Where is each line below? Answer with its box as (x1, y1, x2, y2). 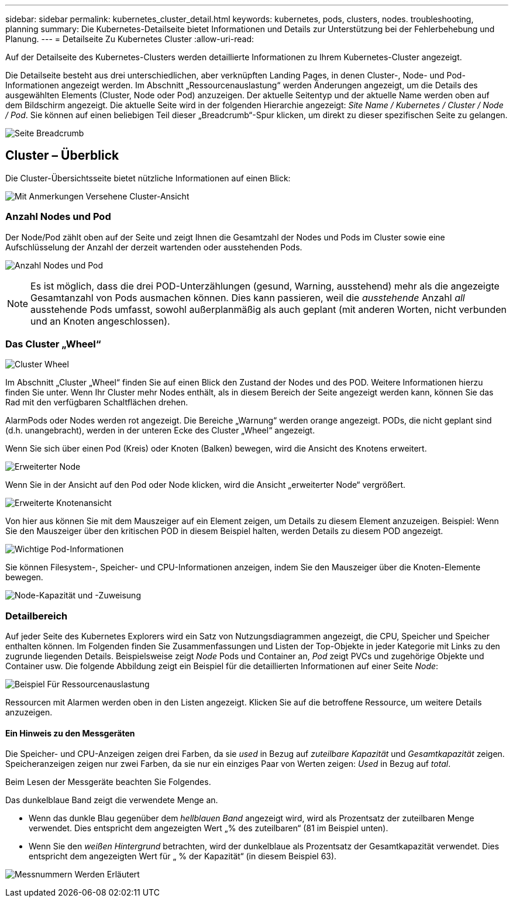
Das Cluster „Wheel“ (5, 338, 101, 350)
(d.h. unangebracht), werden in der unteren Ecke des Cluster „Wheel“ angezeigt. (5, 425, 315, 436)
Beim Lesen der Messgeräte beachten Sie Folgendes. (5, 777, 211, 787)
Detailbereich (5, 610, 68, 622)
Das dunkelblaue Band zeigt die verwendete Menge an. (5, 795, 218, 805)
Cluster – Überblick (5, 148, 119, 163)
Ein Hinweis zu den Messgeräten (5, 728, 135, 738)
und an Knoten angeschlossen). (30, 315, 170, 327)
